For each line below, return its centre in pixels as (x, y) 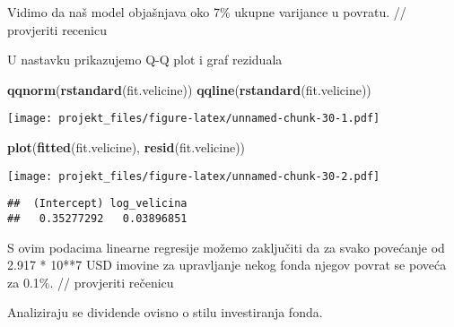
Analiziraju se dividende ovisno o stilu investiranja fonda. (165, 312)
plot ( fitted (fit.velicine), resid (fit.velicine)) (127, 147)
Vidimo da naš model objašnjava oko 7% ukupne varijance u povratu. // (207, 12)
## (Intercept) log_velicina (97, 204)
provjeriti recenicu (57, 29)
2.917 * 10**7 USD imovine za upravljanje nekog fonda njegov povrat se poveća (227, 265)
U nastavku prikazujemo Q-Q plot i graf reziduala (145, 60)
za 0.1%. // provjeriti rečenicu (91, 282)
